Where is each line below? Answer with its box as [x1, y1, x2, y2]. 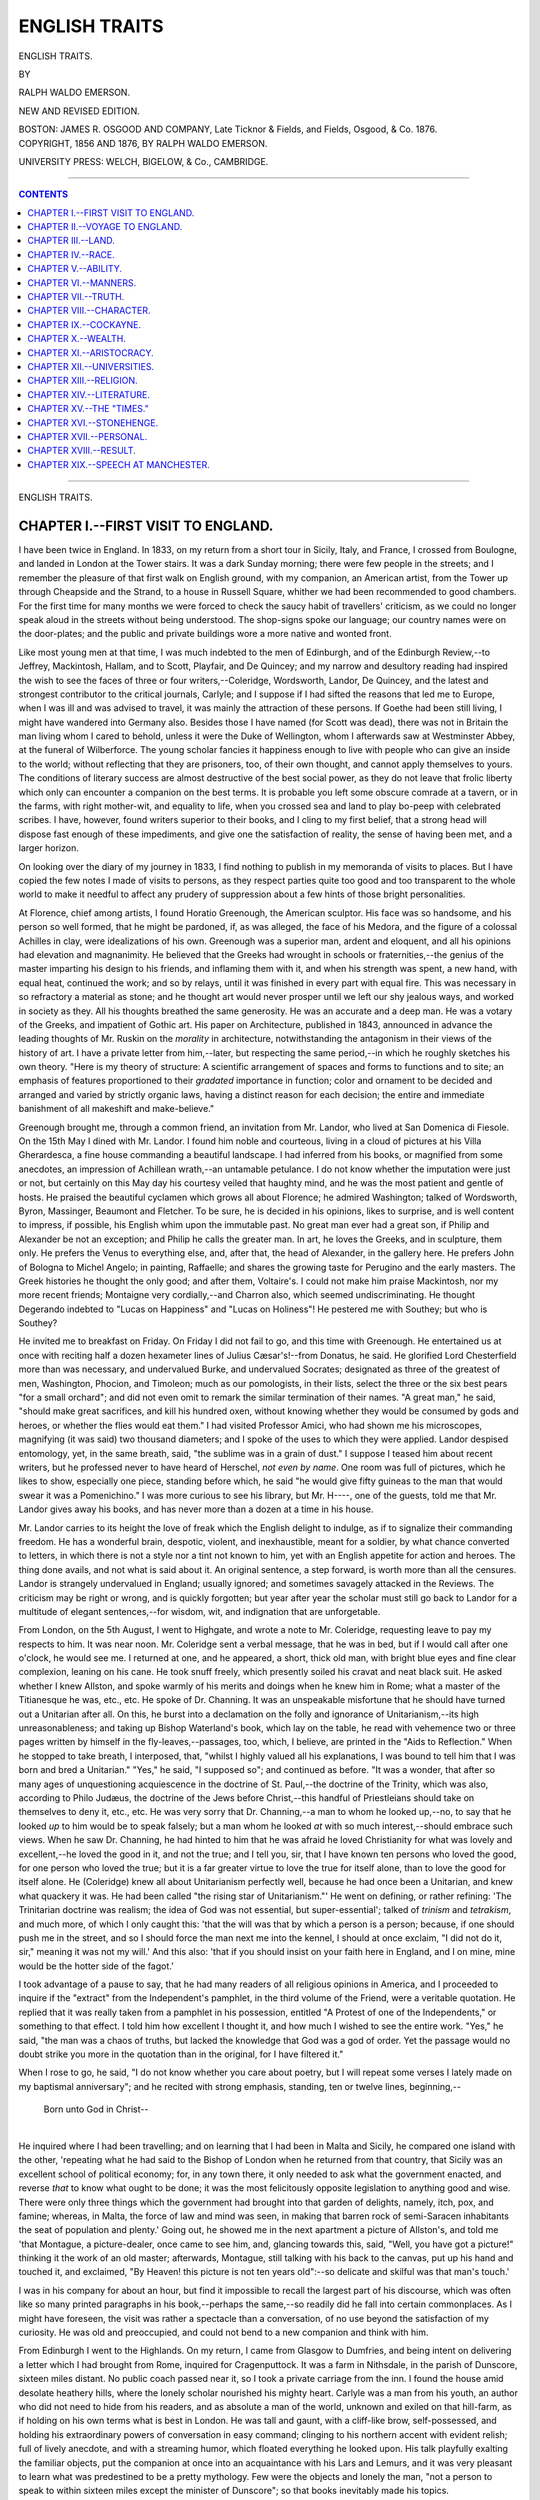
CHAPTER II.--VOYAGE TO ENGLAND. [27, 221, 183, 233]
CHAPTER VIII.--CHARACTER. [27, 305, 151, 317]
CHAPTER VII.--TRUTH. [27, 291, 125, 303]
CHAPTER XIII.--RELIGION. [27, 375, 138, 387]
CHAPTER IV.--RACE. [27, 248, 115, 260]
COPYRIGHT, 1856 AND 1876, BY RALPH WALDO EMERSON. [18, 137, 268, 149]
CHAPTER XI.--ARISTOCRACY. [27, 346, 154, 359]
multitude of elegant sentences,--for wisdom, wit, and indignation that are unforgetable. [18, 1605, 381, 1617]
